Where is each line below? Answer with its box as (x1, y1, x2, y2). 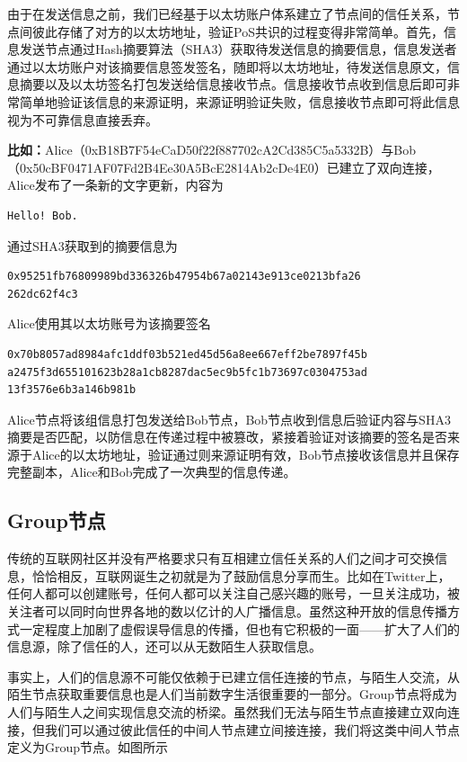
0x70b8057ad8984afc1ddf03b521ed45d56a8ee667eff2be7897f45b (7, 347, 367, 361)
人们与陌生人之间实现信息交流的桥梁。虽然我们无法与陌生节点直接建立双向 (7, 703, 447, 722)
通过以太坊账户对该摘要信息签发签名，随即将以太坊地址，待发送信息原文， (7, 57, 447, 76)
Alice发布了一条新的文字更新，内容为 (7, 175, 224, 194)
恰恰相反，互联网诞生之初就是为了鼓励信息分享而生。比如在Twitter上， (31, 566, 451, 585)
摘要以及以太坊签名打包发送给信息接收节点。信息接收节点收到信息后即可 (19, 75, 447, 94)
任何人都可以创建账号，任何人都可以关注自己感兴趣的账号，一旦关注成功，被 (7, 584, 460, 603)
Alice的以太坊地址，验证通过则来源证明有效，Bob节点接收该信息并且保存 (31, 444, 460, 463)
